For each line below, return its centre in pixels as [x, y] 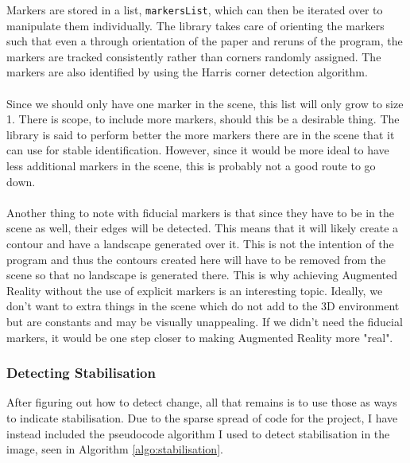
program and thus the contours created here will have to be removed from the [196, 259]
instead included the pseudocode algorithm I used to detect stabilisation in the [198, 433]
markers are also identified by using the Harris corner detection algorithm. [187, 72]
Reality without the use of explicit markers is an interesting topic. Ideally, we [195, 290]
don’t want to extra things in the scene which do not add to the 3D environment [203, 306]
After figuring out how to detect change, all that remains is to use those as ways [202, 402]
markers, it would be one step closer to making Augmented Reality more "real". [200, 337]
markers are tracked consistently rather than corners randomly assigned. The [194, 56]
